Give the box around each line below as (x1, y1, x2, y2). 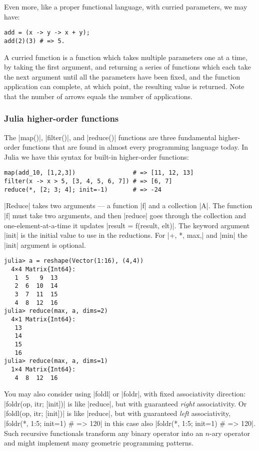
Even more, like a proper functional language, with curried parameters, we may (4, 2, 247, 12)
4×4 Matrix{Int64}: (11, 266, 76, 273)
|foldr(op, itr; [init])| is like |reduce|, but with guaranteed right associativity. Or (4, 398, 247, 408)
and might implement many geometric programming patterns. (4, 437, 194, 448)
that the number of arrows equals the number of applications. (4, 91, 192, 101)
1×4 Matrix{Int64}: (11, 365, 76, 373)
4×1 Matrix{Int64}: (11, 316, 76, 323)
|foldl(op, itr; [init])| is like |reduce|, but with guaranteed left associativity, (4, 408, 231, 418)
